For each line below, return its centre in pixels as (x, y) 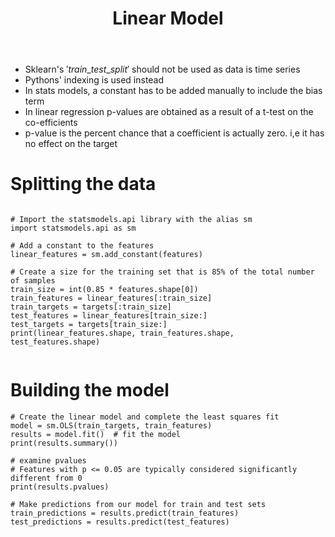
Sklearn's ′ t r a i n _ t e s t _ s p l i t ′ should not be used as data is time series (162, 69)
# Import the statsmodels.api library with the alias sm (131, 220)
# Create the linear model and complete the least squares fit (145, 417)
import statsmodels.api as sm (73, 228)
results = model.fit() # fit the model (96, 435)
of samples (33, 281)
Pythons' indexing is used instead (94, 80)
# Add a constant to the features (82, 246)
